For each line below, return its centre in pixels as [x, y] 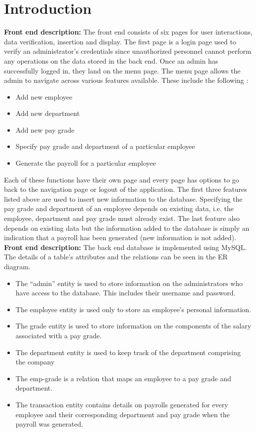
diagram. [17, 266]
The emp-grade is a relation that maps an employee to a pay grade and [123, 378]
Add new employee [44, 96]
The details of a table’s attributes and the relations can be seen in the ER [116, 257]
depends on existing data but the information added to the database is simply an [127, 228]
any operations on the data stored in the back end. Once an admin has [111, 60]
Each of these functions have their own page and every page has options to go [122, 179]
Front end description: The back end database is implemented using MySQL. [126, 247]
